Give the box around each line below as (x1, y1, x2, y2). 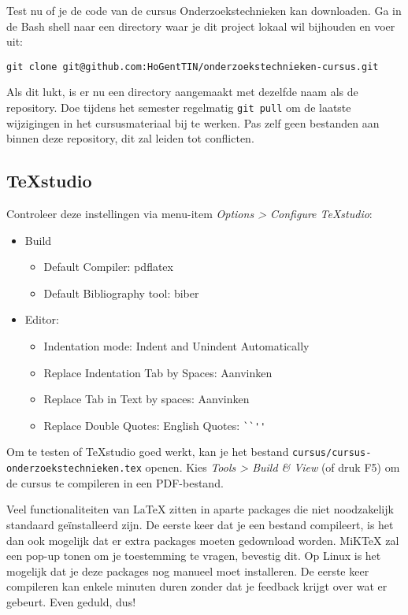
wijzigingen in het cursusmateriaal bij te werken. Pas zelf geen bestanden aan (6, 114, 380, 131)
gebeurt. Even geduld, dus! (6, 593, 136, 609)
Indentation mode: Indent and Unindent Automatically (43, 338, 310, 354)
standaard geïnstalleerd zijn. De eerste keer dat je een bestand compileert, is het (6, 516, 394, 532)
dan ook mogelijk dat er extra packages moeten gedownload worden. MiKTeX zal (6, 532, 399, 548)
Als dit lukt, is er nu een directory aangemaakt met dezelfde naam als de (6, 83, 358, 100)
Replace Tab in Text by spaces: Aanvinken (43, 391, 250, 407)
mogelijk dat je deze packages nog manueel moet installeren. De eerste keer (6, 562, 369, 579)
